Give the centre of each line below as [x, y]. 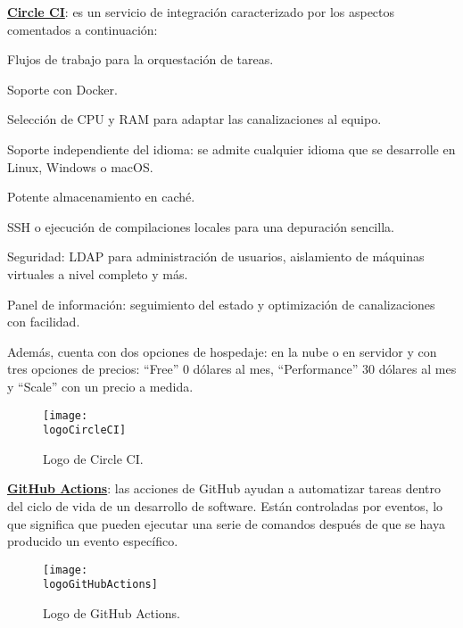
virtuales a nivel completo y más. [98, 273]
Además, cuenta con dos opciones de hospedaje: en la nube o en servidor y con [222, 351]
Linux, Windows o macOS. [80, 166]
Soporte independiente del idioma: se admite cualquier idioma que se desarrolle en [231, 149]
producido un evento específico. [93, 541]
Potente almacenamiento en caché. [101, 197]
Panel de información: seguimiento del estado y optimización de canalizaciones [221, 304]
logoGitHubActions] [100, 585]
